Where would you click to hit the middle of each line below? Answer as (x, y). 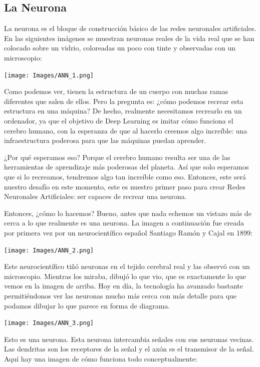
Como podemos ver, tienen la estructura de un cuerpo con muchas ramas (116, 91)
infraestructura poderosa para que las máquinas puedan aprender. (105, 140)
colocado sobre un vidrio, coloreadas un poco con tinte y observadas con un (120, 48)
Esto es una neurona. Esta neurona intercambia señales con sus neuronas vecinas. (129, 339)
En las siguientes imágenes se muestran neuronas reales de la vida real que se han (129, 38)
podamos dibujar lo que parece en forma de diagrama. (87, 305)
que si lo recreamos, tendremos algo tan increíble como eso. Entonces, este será (125, 176)
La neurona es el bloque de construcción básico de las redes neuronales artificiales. (130, 28)
